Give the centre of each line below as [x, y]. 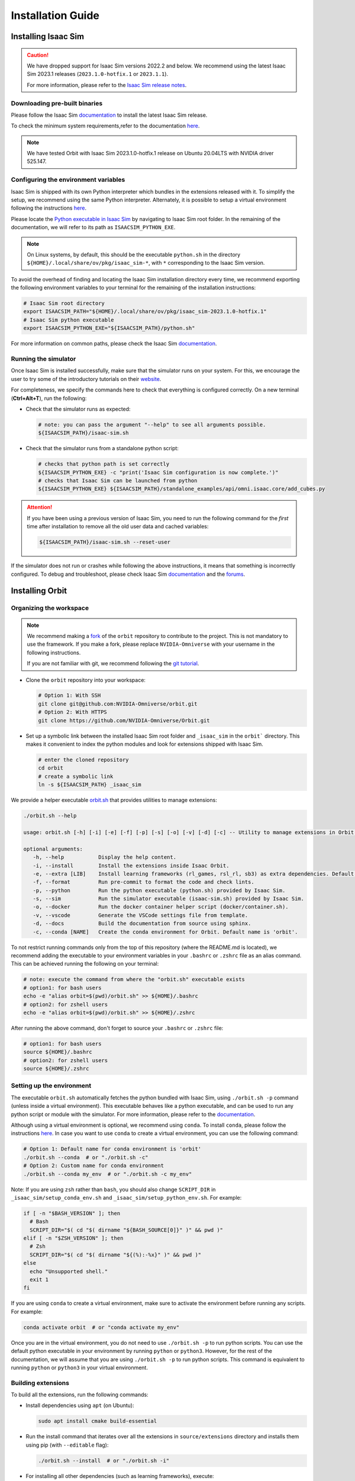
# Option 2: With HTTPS [73, 712]
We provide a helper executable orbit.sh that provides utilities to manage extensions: [114, 800]
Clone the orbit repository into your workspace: [86, 680]
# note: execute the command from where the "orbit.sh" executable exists [134, 980]
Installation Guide [55, 15]
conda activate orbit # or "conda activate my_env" [101, 1327]
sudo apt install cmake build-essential [97, 1421]
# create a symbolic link [76, 776]
